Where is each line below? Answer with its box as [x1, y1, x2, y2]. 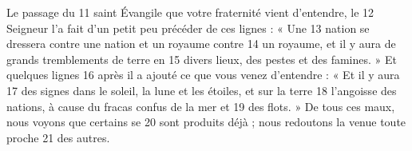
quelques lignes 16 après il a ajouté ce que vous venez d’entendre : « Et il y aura [6, 66, 400, 83]
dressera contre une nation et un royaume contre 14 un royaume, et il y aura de [6, 35, 396, 52]
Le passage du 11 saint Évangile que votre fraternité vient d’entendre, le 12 [6, 4, 374, 20]
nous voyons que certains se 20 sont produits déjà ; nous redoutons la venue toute [6, 113, 406, 130]
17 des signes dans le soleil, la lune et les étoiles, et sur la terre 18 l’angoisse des [6, 81, 397, 98]
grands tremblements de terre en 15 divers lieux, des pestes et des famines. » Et [6, 50, 397, 67]
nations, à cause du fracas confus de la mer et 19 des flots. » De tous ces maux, [6, 97, 395, 114]
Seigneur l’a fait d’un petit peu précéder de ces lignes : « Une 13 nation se [6, 19, 370, 36]
